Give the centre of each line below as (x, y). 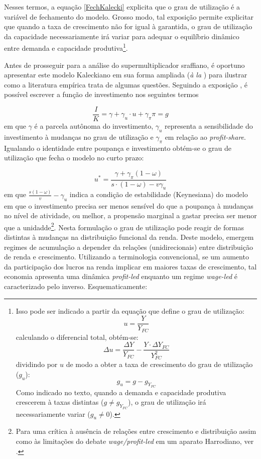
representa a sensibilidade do (209, 126)
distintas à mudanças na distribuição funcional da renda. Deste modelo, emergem (129, 237)
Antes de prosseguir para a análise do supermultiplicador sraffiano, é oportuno (124, 65)
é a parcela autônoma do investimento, (94, 126)
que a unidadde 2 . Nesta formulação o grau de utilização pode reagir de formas (124, 226)
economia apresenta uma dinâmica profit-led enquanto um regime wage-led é (121, 276)
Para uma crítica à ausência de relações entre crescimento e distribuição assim (136, 431)
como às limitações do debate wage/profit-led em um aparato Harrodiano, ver (135, 441)
